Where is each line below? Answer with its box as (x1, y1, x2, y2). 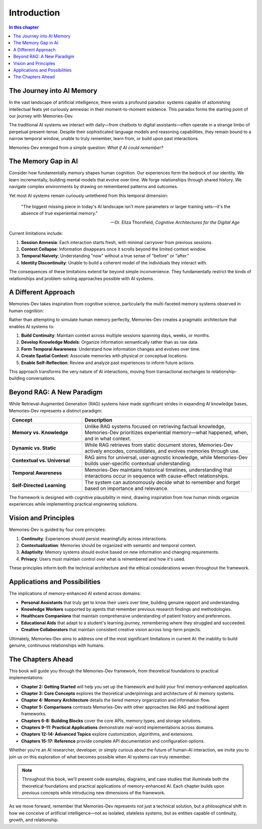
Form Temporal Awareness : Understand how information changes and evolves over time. (21, 346, 201, 352)
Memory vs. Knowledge (12, 429, 68, 436)
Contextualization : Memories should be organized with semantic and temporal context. (21, 543, 196, 548)
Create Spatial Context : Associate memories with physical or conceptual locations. (21, 353, 188, 359)
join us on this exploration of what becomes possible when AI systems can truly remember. (9, 754, 191, 759)
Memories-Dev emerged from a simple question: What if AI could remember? (9, 144, 164, 150)
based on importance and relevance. (84, 485, 169, 492)
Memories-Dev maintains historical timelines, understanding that (84, 467, 232, 474)
